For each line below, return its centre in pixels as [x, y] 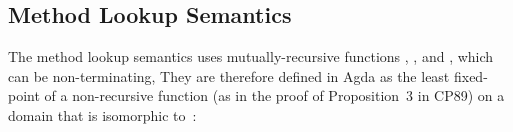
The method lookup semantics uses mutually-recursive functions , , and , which [251, 56]
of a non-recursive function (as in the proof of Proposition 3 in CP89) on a [274, 95]
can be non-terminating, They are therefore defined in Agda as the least [229, 75]
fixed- [470, 75]
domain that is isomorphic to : [102, 114]
